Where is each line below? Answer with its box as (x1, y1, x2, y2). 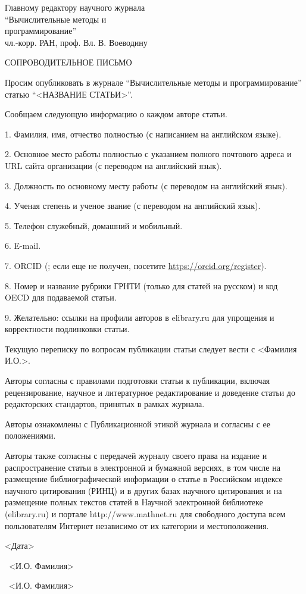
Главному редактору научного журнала (5, 1, 145, 13)
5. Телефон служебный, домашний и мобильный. (5, 219, 183, 232)
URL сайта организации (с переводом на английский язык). (5, 159, 222, 171)
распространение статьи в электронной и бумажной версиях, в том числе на (5, 461, 280, 473)
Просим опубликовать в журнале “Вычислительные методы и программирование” (5, 76, 302, 88)
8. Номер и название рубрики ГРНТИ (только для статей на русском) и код (5, 279, 278, 292)
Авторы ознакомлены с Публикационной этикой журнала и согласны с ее (5, 417, 270, 430)
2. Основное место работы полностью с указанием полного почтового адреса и (5, 148, 292, 160)
